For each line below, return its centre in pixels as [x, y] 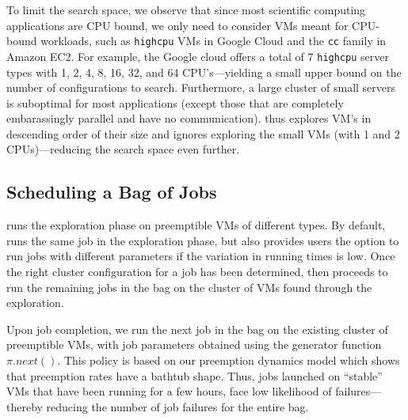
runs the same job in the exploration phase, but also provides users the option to [203, 240]
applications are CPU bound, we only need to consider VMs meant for [177, 25]
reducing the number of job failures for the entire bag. [177, 406]
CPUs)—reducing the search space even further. [123, 149]
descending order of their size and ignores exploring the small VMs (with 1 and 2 [203, 133]
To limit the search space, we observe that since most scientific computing [186, 9]
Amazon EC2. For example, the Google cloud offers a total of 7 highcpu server [198, 56]
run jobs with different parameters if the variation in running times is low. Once [201, 256]
